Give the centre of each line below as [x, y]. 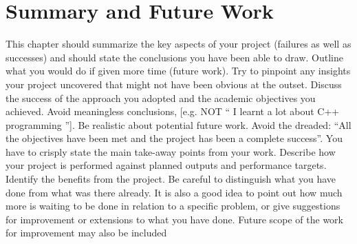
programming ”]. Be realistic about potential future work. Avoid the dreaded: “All [178, 124]
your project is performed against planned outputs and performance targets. [166, 165]
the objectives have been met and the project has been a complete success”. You [174, 138]
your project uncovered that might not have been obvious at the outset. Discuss [174, 84]
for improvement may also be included [86, 233]
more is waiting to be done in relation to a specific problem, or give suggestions [173, 206]
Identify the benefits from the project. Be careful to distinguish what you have [171, 179]
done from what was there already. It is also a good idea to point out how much [174, 192]
